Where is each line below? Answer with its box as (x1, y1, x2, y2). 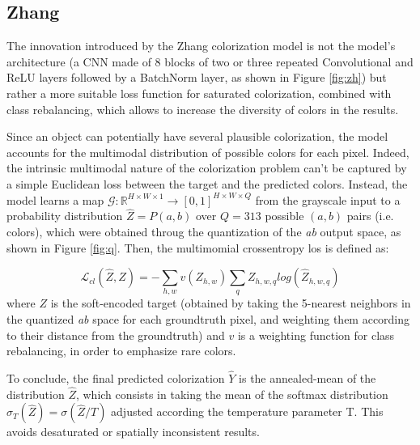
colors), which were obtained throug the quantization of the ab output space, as (6, 222, 401, 239)
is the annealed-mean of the (239, 370, 376, 387)
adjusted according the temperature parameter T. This (111, 403, 384, 420)
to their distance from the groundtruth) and (6, 326, 225, 343)
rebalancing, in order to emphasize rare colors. (6, 342, 236, 359)
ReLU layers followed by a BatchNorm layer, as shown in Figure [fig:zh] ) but (6, 69, 387, 86)
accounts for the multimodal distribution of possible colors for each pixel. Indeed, (6, 143, 409, 160)
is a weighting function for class (237, 326, 395, 343)
